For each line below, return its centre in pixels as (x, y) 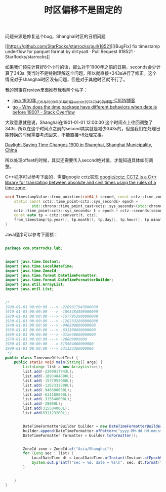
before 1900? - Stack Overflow (43, 112)
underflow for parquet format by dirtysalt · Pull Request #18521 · (70, 52)
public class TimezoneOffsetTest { (42, 358)
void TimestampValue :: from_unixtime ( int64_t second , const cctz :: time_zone (85, 197)
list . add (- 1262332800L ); (48, 385)
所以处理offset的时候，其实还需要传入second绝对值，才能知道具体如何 (77, 160)
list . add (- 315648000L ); (47, 399)
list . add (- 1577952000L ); (48, 381)
